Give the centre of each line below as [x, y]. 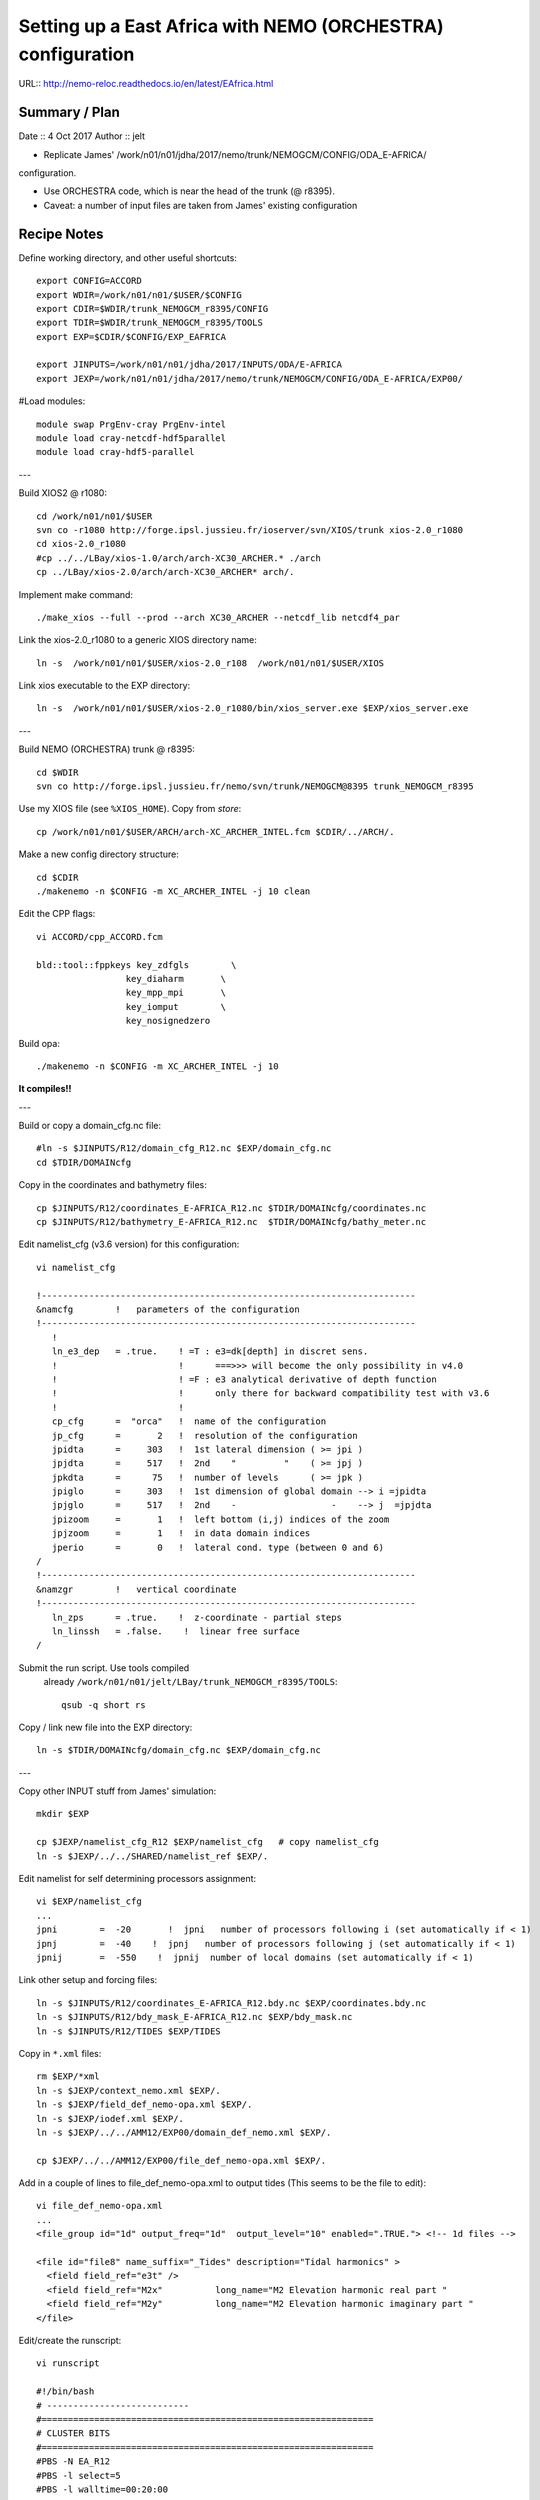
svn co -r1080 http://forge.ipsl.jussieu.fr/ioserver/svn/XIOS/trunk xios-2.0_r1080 [250, 529]
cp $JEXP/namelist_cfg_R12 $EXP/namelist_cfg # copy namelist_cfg [207, 1842]
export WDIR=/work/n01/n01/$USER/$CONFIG [139, 294]
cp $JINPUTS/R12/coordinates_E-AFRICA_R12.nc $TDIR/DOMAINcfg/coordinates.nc [231, 1208]
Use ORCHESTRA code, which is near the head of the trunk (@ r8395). [189, 191]
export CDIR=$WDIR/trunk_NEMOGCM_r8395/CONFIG [152, 308]
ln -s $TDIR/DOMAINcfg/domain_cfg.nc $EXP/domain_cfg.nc [179, 1750]
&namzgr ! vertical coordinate [136, 1589]
